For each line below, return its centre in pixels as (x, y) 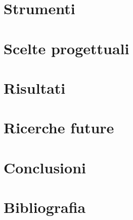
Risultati (35, 87)
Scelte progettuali (66, 48)
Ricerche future (59, 127)
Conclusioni (45, 167)
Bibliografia (45, 207)
